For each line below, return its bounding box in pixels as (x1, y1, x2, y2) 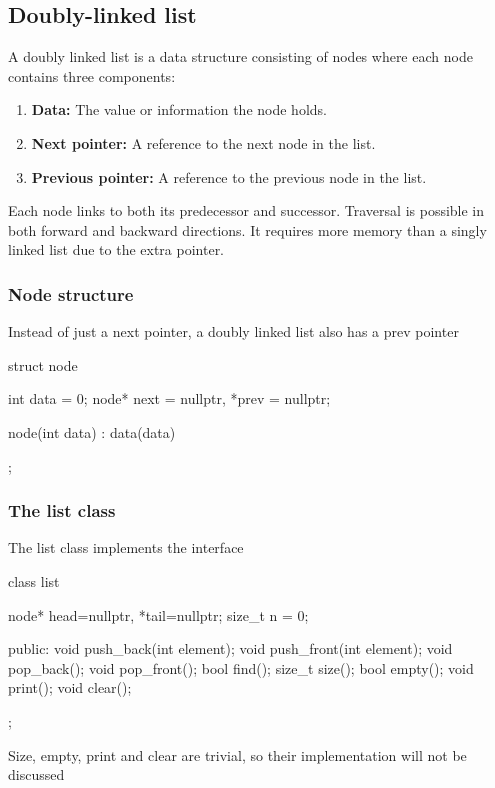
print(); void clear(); (8, 677, 132, 698)
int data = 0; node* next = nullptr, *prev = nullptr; (8, 388, 331, 409)
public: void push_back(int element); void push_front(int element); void (8, 638, 453, 659)
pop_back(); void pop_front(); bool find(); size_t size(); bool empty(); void (8, 657, 474, 678)
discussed (8, 764, 65, 785)
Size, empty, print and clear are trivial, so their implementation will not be (8, 744, 467, 765)
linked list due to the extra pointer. (8, 239, 225, 260)
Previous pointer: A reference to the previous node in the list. (31, 166, 427, 187)
